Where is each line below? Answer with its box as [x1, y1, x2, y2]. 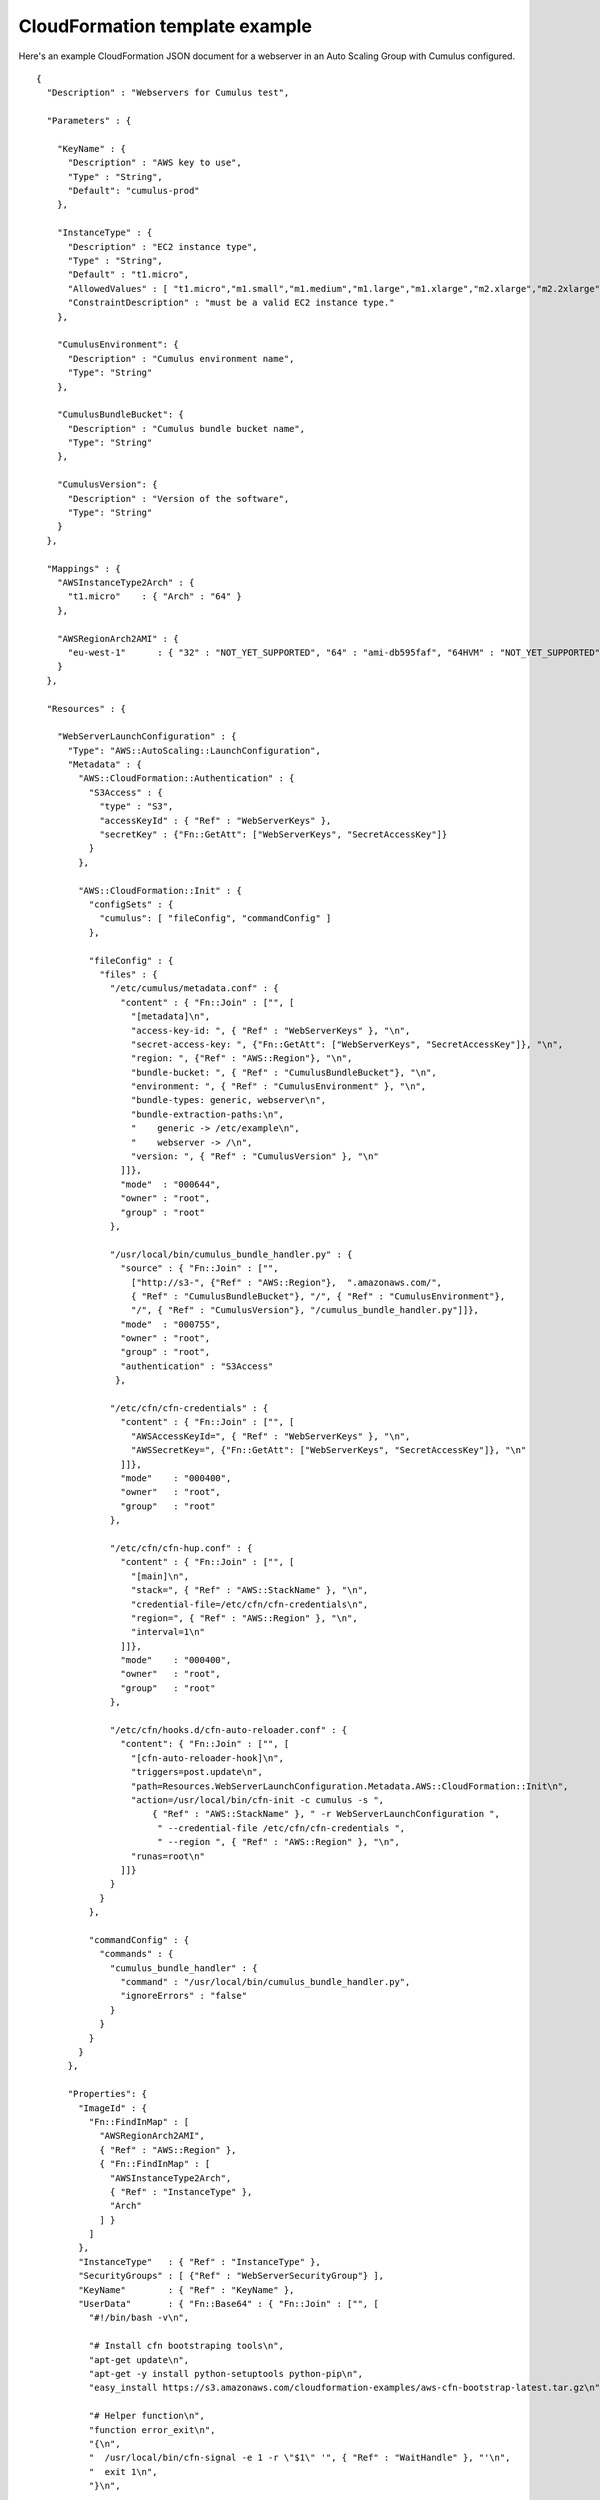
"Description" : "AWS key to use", [67, 157, 242, 169]
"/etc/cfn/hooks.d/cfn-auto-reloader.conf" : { [110, 1725, 348, 1736]
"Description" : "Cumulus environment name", [67, 353, 295, 364]
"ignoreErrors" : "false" [120, 1990, 248, 2002]
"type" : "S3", [99, 801, 174, 812]
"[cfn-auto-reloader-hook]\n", [130, 1752, 285, 1764]
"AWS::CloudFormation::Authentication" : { [78, 773, 295, 784]
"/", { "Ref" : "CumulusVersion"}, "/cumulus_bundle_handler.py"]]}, [130, 1305, 480, 1316]
